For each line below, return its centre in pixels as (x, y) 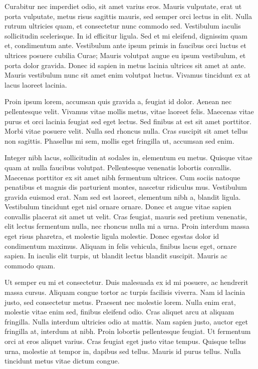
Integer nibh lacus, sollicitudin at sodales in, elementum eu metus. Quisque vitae (128, 157)
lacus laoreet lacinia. (36, 84)
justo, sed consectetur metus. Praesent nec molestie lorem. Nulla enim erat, (120, 302)
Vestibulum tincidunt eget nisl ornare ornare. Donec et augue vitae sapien (118, 207)
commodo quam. (30, 265)
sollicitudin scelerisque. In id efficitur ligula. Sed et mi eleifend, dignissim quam (126, 35)
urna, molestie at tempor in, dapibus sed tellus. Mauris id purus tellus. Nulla (123, 351)
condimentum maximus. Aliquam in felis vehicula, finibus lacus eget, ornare (121, 246)
